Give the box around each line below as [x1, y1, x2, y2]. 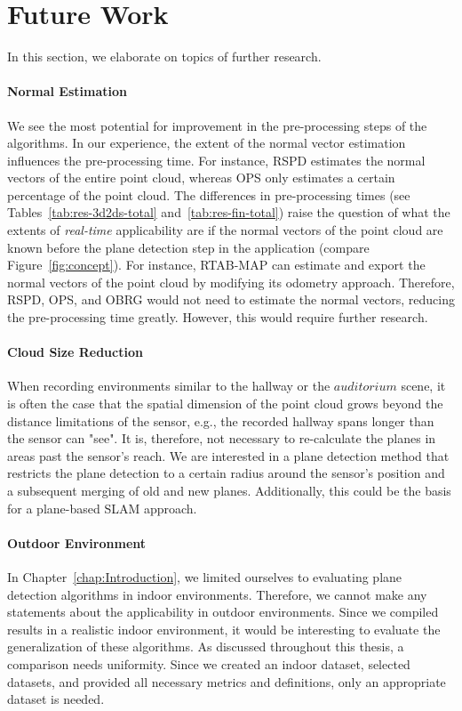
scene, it [401, 376, 446, 395]
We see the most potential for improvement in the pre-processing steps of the [7, 116, 427, 134]
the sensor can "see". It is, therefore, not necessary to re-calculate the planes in [7, 429, 436, 448]
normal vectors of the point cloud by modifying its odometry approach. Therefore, [7, 272, 455, 291]
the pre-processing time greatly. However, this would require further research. [7, 308, 428, 327]
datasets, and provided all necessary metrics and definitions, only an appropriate [7, 672, 446, 691]
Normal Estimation [7, 82, 127, 101]
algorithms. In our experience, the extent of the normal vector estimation [7, 133, 406, 152]
